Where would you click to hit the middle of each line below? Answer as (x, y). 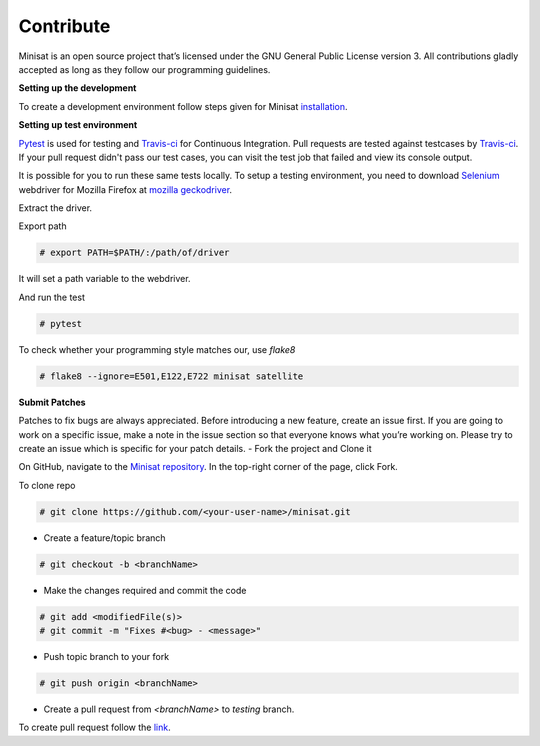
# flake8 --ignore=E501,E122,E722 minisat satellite (171, 376)
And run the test (51, 297)
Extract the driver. (55, 208)
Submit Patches (52, 402)
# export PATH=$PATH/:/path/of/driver (134, 253)
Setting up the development (77, 88)
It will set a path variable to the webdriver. (104, 279)
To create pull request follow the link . (94, 727)
